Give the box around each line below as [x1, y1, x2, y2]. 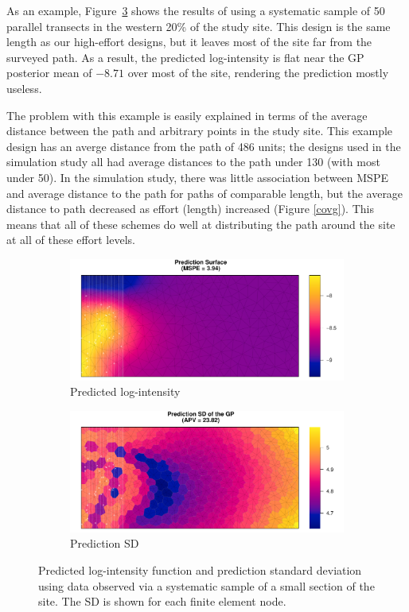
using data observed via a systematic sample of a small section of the [38, 577, 375, 594]
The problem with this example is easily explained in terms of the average [6, 107, 368, 123]
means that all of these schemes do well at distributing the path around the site [6, 215, 395, 232]
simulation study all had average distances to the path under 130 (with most [6, 153, 380, 170]
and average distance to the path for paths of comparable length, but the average [6, 184, 403, 201]
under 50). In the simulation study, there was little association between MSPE [6, 168, 388, 185]
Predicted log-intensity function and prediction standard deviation [38, 561, 362, 578]
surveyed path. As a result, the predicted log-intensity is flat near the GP [6, 48, 364, 65]
